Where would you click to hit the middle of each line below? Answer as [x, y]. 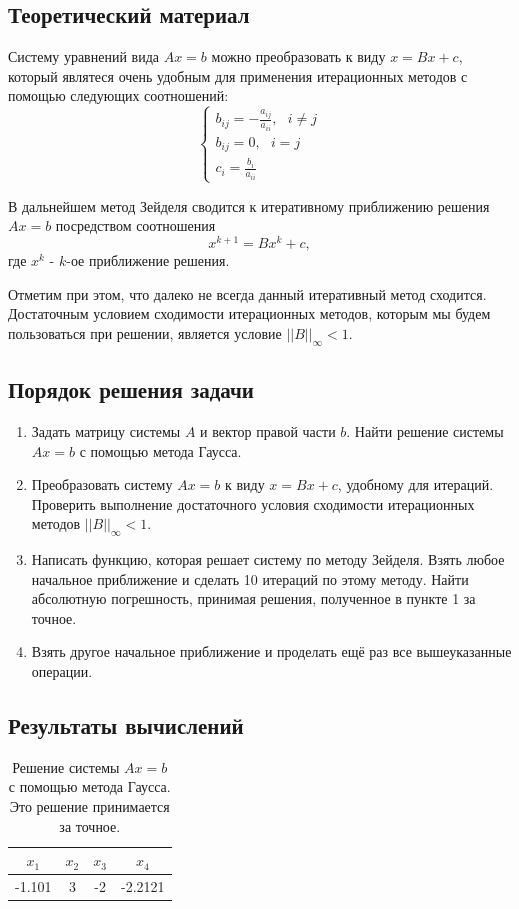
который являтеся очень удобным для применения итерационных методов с [238, 75]
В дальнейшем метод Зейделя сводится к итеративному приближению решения [249, 205]
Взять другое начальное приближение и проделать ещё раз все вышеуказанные [271, 651]
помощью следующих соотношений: [118, 95]
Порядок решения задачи [131, 389]
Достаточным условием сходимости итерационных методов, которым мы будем [249, 313]
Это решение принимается [89, 806]
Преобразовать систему [102, 484]
